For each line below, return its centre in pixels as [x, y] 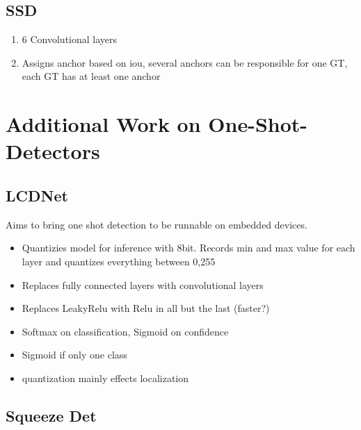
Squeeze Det [51, 415]
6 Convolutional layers [70, 39]
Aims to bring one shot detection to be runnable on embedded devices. [157, 224]
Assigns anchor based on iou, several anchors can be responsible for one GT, [185, 62]
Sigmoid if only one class [74, 355]
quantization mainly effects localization [105, 378]
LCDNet [37, 195]
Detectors [53, 151]
